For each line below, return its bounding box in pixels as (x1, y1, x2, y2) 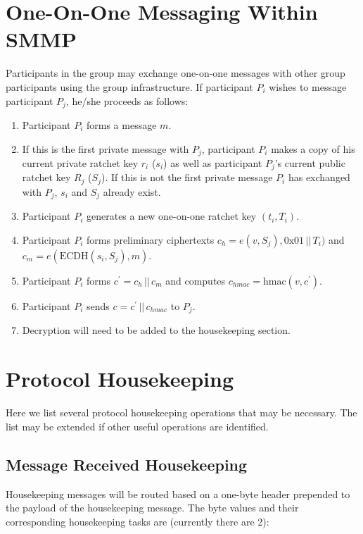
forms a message (87, 117, 157, 132)
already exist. (103, 184, 161, 199)
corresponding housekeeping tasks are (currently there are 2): (6, 514, 269, 528)
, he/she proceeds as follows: (65, 93, 189, 108)
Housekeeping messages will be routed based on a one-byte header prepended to (6, 486, 350, 501)
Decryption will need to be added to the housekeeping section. (22, 323, 291, 337)
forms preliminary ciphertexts (87, 232, 215, 247)
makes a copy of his (271, 141, 355, 156)
